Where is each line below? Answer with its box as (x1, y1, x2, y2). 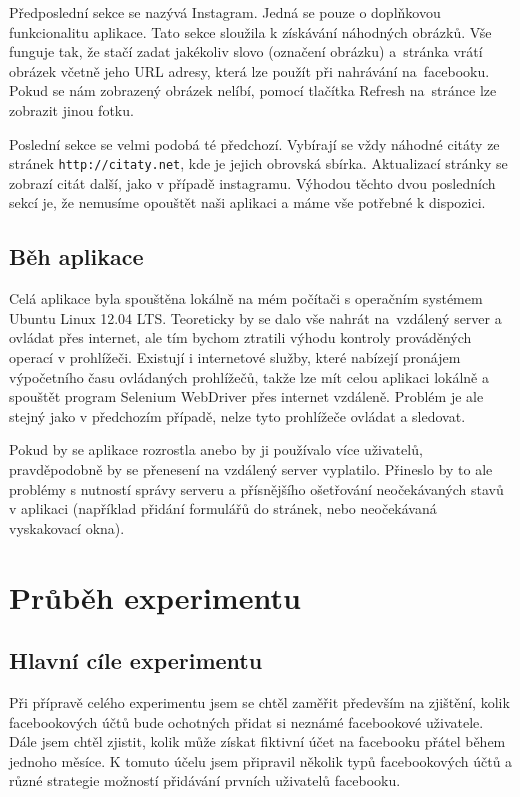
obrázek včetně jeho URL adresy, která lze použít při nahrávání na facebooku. (9, 60, 490, 81)
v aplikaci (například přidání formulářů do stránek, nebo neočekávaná (9, 498, 437, 519)
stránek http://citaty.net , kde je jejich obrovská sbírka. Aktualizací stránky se (9, 153, 508, 174)
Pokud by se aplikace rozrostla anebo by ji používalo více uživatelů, (9, 439, 423, 460)
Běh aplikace (9, 241, 144, 272)
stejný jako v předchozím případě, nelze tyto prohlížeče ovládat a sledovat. (9, 405, 466, 426)
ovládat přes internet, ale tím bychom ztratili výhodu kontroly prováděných (9, 327, 472, 348)
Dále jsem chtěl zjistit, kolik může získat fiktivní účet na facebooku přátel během (9, 731, 506, 752)
